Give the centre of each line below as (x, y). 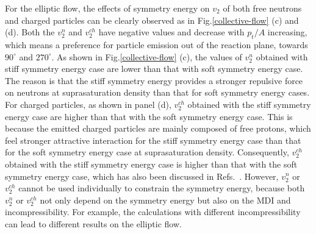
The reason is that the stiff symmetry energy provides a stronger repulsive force (154, 80)
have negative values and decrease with (171, 32)
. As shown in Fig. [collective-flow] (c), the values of (147, 56)
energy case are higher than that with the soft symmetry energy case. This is (149, 116)
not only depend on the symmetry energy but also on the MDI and (165, 200)
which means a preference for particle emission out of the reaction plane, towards (156, 44)
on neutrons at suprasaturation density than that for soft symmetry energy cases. (157, 92)
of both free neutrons (262, 8)
